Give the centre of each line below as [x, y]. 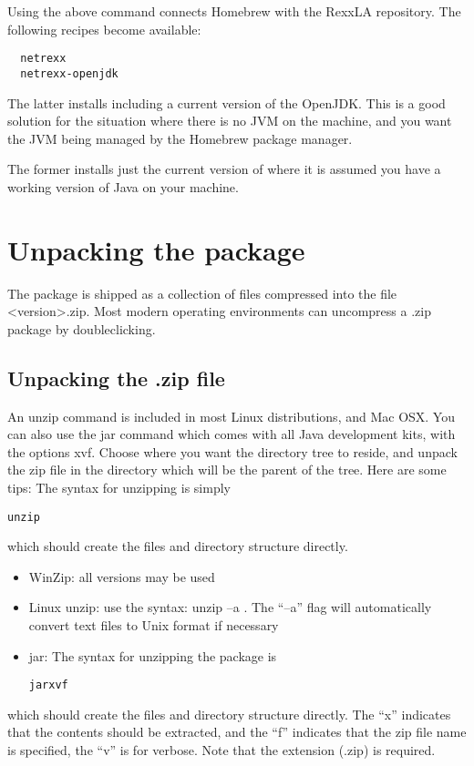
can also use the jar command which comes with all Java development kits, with [232, 434]
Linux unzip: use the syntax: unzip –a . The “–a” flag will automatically [230, 607]
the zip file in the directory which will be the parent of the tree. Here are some [227, 470]
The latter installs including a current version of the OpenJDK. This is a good [227, 102]
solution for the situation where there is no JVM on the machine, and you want [230, 121]
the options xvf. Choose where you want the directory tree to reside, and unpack [232, 451]
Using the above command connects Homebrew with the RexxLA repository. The [234, 11]
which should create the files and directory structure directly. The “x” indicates [229, 714]
